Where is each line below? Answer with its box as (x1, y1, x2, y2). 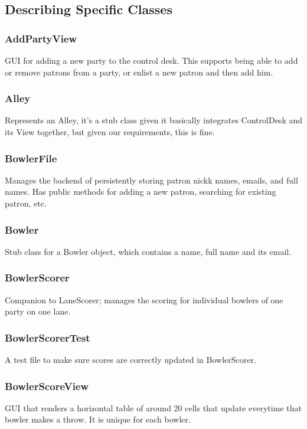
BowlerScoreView (5, 378, 89, 393)
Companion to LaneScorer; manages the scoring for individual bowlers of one (5, 293, 283, 306)
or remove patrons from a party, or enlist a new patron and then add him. (5, 66, 273, 78)
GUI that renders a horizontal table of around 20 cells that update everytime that (5, 401, 302, 414)
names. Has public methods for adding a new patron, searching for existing (5, 185, 276, 198)
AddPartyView (5, 31, 77, 45)
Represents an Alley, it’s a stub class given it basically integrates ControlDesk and (5, 114, 302, 126)
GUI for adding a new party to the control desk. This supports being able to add (5, 54, 298, 66)
